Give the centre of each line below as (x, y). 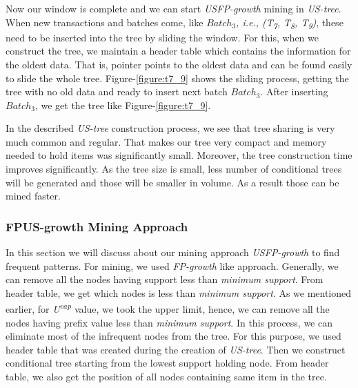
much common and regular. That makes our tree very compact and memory (166, 141)
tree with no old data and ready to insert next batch (117, 91)
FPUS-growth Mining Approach (97, 226)
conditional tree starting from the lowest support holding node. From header (167, 363)
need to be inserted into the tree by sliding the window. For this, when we (162, 37)
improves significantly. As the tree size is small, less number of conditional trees (174, 169)
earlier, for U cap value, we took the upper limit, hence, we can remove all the (168, 308)
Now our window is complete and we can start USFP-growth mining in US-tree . (173, 8)
